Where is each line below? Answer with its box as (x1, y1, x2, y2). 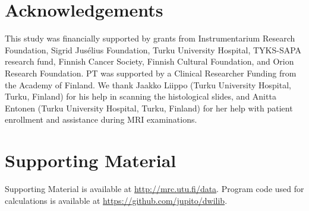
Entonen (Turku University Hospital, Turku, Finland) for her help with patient (5, 101, 293, 114)
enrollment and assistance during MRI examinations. (5, 113, 197, 126)
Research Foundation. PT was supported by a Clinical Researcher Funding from (5, 66, 297, 79)
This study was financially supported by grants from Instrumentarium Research (5, 32, 295, 44)
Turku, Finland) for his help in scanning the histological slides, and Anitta (5, 90, 276, 103)
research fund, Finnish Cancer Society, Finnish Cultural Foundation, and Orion (5, 55, 294, 68)
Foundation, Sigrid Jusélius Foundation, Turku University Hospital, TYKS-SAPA (5, 43, 302, 56)
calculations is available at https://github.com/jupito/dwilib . (5, 194, 228, 206)
